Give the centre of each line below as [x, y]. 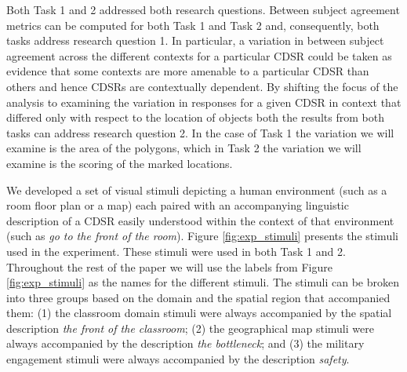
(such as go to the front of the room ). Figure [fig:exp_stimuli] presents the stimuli [202, 236]
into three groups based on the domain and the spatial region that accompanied [198, 297]
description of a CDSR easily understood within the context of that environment [200, 220]
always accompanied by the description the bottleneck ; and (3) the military [185, 343]
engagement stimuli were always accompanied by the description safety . [178, 359]
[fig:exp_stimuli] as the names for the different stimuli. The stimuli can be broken [203, 282]
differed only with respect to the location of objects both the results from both [195, 117]
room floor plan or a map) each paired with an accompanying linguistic [178, 205]
